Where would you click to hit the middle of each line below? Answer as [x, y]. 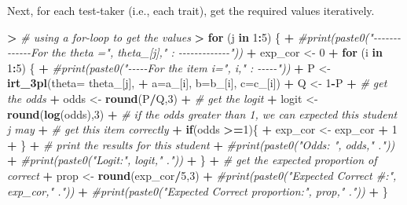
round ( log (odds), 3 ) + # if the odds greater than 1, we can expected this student [202, 113]
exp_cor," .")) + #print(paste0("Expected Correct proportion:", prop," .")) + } [198, 190]
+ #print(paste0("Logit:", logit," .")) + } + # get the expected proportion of [192, 160]
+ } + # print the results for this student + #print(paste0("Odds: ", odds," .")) [201, 144]
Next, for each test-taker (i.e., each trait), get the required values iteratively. [191, 10]
